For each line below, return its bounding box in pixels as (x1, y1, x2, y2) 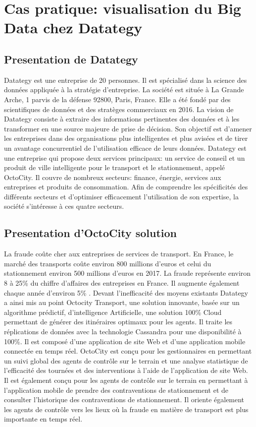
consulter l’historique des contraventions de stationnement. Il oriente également (4, 394, 245, 405)
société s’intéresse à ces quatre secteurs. (4, 201, 124, 211)
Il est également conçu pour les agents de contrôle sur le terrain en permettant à (4, 375, 248, 385)
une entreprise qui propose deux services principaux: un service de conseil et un (4, 152, 245, 163)
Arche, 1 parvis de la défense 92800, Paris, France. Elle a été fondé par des (4, 94, 231, 104)
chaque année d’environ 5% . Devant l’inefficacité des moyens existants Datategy (4, 287, 249, 298)
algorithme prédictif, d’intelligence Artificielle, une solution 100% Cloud (4, 306, 222, 317)
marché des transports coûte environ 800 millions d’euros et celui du (4, 258, 211, 268)
